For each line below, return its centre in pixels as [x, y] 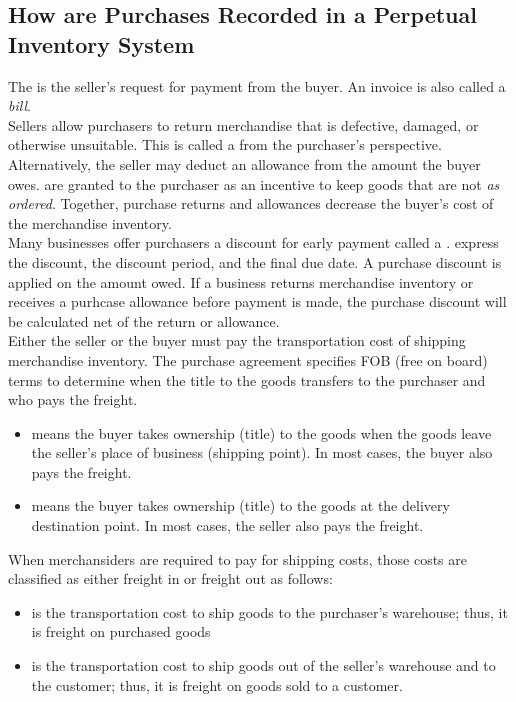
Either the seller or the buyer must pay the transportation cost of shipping [237, 340]
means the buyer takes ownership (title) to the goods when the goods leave [261, 432]
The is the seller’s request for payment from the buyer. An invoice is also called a [257, 85]
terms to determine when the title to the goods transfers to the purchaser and [247, 379]
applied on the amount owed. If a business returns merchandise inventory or [241, 281]
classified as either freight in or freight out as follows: [170, 578]
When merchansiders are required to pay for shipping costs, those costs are [237, 558]
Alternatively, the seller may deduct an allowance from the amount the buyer [244, 163]
